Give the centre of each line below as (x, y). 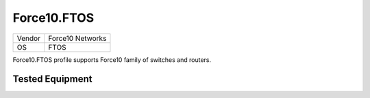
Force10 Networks (77, 38)
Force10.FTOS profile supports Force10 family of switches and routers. (112, 60)
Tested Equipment (52, 79)
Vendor (29, 38)
